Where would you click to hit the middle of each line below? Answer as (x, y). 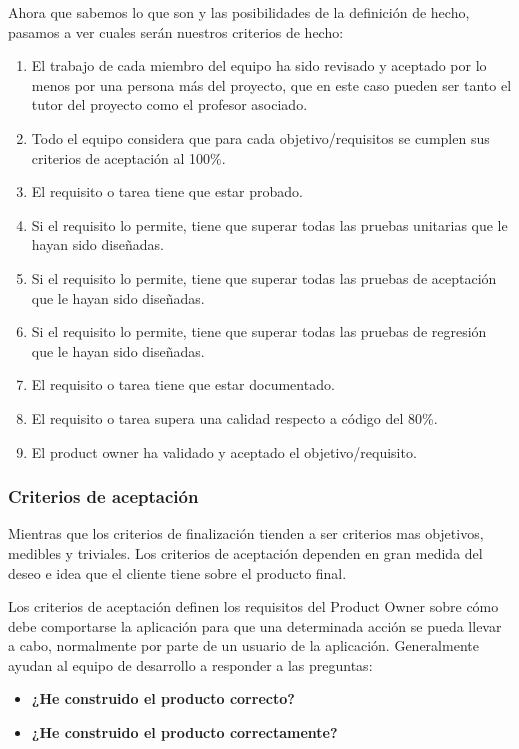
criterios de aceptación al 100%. (128, 157)
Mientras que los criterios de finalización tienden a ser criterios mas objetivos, (246, 533)
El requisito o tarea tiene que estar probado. (167, 191)
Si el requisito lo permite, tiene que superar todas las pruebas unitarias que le (269, 224)
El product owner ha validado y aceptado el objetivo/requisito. (224, 451)
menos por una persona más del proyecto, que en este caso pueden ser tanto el (271, 84)
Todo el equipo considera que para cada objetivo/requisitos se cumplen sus (260, 137)
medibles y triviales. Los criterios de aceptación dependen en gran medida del (245, 552)
